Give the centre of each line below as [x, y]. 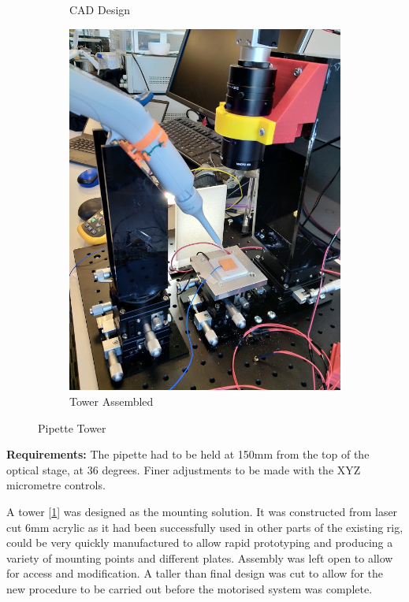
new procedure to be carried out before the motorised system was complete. [190, 588]
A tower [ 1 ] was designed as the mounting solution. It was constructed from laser [202, 511]
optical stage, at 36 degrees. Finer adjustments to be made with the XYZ [184, 469]
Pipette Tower [72, 427]
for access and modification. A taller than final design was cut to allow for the [195, 573]
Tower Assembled [112, 401]
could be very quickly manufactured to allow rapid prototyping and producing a [200, 543]
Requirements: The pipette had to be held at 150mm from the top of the [188, 454]
